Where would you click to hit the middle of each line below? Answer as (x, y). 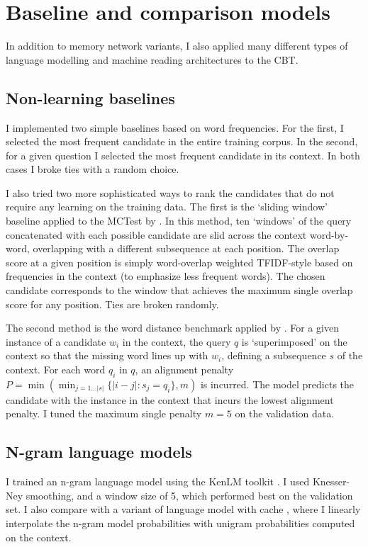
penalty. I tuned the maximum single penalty (104, 413)
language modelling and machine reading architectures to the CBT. (152, 59)
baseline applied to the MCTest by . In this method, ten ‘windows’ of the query (179, 221)
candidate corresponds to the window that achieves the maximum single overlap (179, 290)
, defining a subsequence (274, 355)
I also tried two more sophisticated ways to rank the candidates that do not (170, 192)
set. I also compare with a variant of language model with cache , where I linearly (183, 509)
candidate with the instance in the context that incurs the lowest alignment (170, 399)
